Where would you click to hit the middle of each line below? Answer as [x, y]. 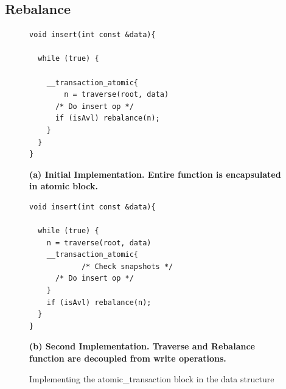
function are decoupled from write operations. [128, 358]
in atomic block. [64, 186]
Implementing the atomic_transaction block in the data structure [152, 378]
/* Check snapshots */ [127, 266]
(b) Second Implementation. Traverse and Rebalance [142, 346]
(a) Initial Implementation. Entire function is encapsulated [155, 174]
